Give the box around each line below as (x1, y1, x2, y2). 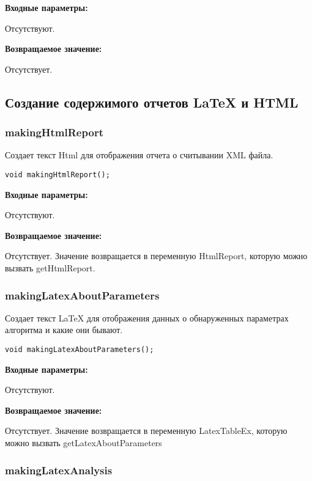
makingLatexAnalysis (5, 462, 113, 477)
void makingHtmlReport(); (5, 170, 110, 179)
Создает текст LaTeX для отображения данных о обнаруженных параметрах (5, 311, 289, 324)
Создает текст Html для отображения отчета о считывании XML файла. (5, 149, 273, 161)
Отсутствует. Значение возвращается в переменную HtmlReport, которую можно (5, 249, 308, 262)
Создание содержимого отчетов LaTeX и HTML (5, 92, 299, 111)
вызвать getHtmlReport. (5, 262, 95, 274)
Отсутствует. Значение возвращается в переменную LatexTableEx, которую (5, 424, 288, 437)
